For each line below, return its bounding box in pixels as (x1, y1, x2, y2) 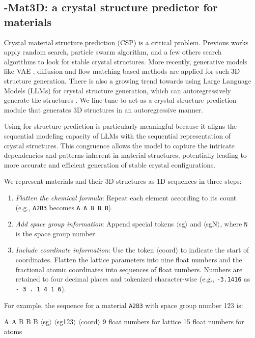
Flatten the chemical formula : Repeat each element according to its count (15, 192, 237, 202)
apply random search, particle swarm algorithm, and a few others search (4, 47, 222, 57)
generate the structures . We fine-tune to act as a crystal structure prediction (4, 95, 237, 105)
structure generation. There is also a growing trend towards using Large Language (4, 75, 252, 85)
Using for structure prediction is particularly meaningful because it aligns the (4, 121, 237, 131)
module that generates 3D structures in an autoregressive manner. (4, 104, 203, 114)
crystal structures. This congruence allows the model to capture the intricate (4, 140, 235, 150)
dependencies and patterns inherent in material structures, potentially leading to (4, 150, 247, 160)
